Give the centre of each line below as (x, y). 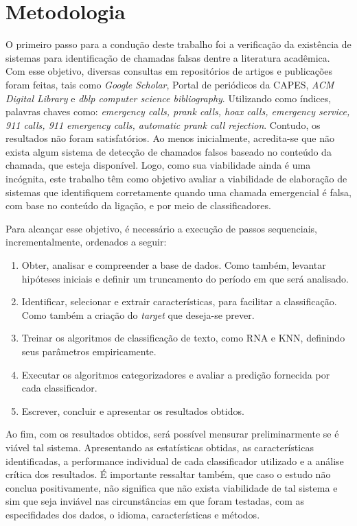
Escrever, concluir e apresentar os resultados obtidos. (133, 410)
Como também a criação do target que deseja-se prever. (138, 314)
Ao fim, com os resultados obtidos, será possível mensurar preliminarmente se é (172, 434)
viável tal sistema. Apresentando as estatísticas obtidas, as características (160, 447)
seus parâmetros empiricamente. (89, 351)
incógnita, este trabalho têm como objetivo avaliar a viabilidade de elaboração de (176, 179)
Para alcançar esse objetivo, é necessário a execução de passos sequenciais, (161, 228)
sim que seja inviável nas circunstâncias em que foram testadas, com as (155, 501)
